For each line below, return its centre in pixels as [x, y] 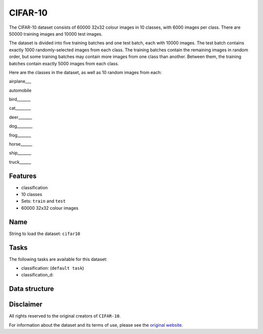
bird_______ [20, 99]
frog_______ [20, 135]
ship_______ [20, 153]
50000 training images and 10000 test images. [56, 34]
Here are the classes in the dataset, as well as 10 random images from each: [85, 72]
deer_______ [20, 117]
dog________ [21, 126]
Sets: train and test [43, 201]
